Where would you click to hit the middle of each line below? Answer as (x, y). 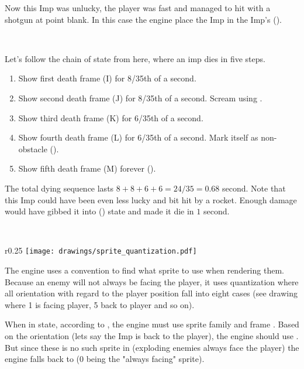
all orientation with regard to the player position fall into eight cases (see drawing (151, 293)
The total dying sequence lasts (59, 188)
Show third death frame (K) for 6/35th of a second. (111, 117)
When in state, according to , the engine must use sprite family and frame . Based (152, 324)
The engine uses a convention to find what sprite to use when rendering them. (144, 270)
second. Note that (254, 188)
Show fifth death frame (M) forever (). (87, 168)
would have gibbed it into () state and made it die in (99, 211)
